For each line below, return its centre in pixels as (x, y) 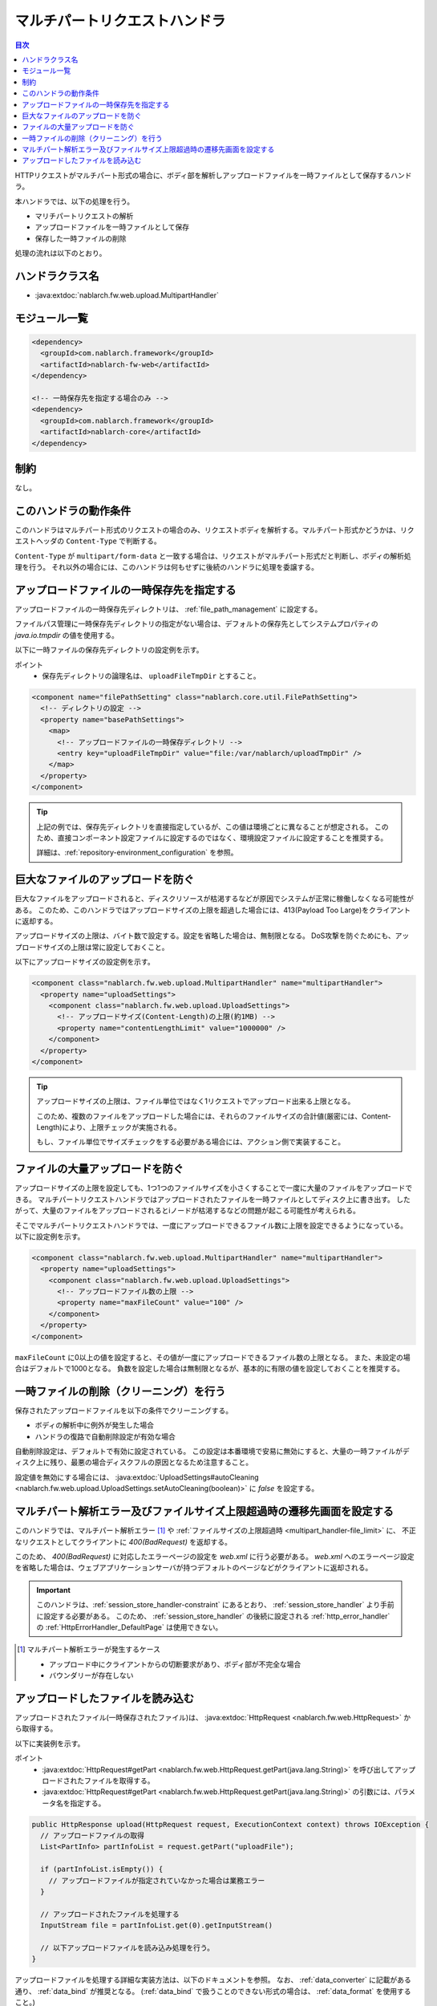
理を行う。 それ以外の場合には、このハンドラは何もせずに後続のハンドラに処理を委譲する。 (167, 567)
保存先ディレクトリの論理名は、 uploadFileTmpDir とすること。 (151, 676)
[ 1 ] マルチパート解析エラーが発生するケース (89, 1650)
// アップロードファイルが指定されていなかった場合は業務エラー (157, 1880)
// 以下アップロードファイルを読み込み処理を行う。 (127, 1947)
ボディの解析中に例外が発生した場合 (95, 1425)
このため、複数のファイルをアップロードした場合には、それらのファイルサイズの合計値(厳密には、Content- (214, 1116)
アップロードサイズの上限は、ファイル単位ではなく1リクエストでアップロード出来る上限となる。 (196, 1101)
